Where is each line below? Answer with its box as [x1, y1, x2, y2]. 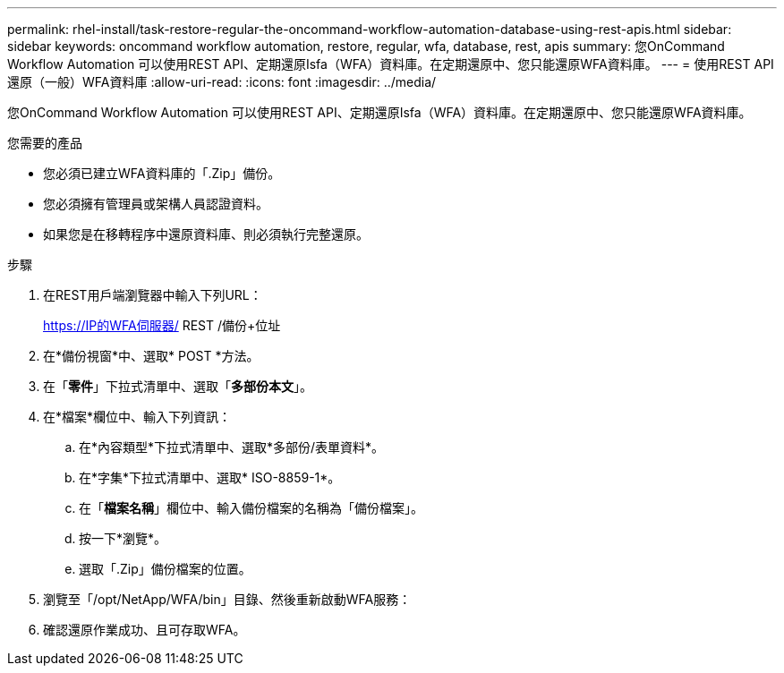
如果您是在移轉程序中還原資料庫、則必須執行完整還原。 [43, 226, 369, 242]
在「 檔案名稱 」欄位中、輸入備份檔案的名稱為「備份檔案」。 [79, 500, 423, 515]
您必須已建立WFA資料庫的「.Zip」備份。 [43, 166, 281, 181]
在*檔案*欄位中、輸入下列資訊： [43, 409, 232, 424]
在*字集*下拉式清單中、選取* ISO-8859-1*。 [79, 470, 341, 485]
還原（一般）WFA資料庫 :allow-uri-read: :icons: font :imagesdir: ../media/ [7, 74, 437, 89]
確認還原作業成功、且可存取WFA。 [43, 622, 246, 637]
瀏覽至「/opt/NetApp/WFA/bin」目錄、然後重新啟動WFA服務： [43, 592, 412, 607]
